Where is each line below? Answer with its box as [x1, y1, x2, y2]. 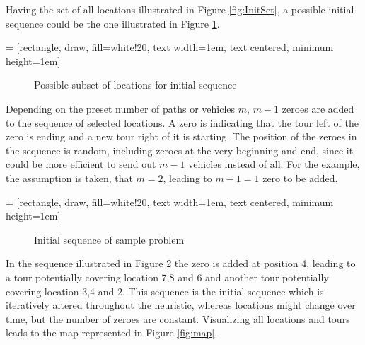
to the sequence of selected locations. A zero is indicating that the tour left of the [6, 115, 359, 130]
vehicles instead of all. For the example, [188, 157, 360, 171]
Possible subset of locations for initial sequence [34, 77, 237, 92]
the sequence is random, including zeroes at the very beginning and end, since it [6, 142, 354, 157]
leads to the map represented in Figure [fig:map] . [6, 325, 218, 340]
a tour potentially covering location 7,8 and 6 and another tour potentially [6, 269, 329, 284]
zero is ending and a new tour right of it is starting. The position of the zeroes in [6, 129, 357, 144]
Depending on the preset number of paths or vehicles [6, 101, 236, 115]
